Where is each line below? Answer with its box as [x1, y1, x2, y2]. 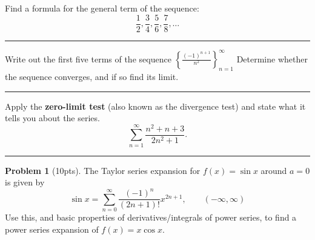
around [260, 164, 287, 176]
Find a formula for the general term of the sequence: [5, 2, 199, 14]
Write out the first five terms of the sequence [5, 52, 171, 65]
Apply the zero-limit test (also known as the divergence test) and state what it [5, 99, 306, 112]
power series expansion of [5, 222, 99, 235]
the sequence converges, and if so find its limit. [5, 70, 179, 82]
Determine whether [236, 52, 308, 65]
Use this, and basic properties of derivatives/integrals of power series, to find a [5, 211, 297, 224]
